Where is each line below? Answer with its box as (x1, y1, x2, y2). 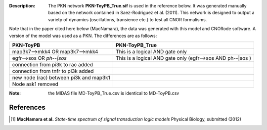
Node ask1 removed (12, 81, 59, 87)
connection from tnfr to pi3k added (12, 67, 94, 74)
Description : (9, 3, 36, 8)
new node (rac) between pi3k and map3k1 (12, 74, 111, 81)
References (9, 103, 45, 111)
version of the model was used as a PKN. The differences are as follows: (9, 33, 157, 39)
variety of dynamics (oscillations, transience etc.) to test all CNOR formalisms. (48, 16, 207, 22)
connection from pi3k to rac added (12, 61, 93, 68)
